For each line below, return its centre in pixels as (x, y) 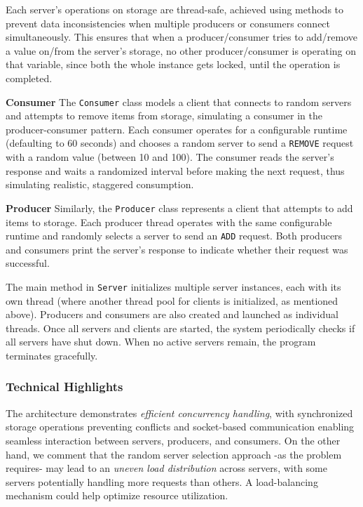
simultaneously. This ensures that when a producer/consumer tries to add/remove (182, 37)
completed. (29, 78)
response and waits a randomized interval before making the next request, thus (175, 170)
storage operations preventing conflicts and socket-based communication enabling (180, 427)
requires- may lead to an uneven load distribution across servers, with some (166, 468)
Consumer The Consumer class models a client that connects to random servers (179, 101)
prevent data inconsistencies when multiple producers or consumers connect (168, 23)
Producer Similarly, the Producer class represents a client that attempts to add (179, 208)
